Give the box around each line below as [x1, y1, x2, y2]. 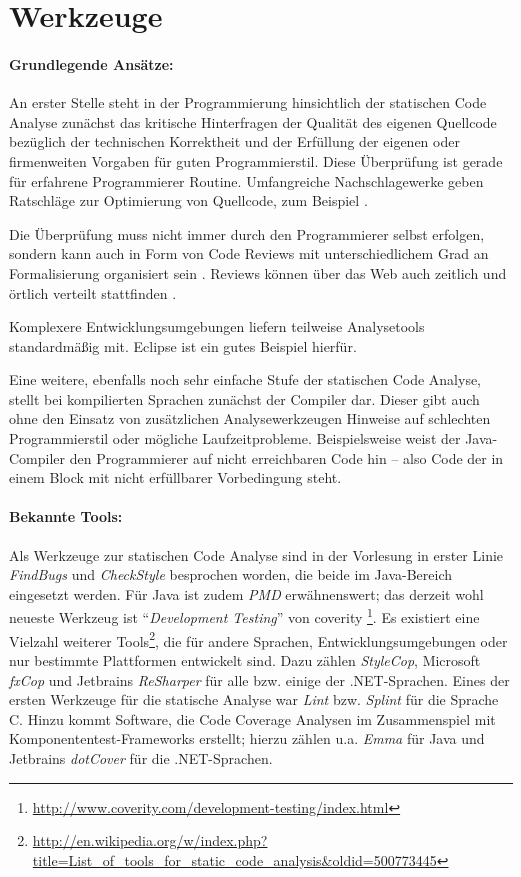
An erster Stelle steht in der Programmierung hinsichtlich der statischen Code [9, 92, 487, 113]
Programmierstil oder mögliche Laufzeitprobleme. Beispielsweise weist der [9, 428, 461, 449]
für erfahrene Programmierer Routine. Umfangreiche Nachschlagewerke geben [9, 170, 484, 191]
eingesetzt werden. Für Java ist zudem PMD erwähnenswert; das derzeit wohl [9, 583, 484, 604]
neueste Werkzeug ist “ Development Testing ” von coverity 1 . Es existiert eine [9, 604, 480, 628]
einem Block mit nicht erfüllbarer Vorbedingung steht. [9, 467, 342, 488]
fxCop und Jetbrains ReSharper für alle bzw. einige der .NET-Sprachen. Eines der [9, 669, 510, 690]
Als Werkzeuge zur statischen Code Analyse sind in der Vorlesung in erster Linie [9, 544, 504, 565]
